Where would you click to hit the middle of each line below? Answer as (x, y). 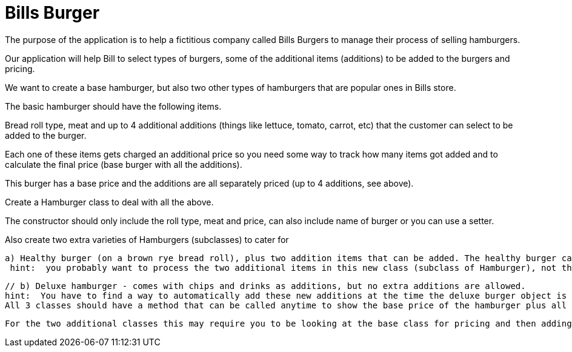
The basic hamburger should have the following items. (113, 106)
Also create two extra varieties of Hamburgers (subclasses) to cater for (147, 239)
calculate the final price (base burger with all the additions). (124, 164)
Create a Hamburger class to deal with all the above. (109, 202)
